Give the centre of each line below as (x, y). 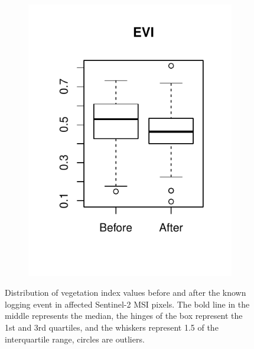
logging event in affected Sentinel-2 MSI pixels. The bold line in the (127, 304)
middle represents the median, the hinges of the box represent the (124, 316)
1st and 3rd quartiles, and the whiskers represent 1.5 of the (112, 327)
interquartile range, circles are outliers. (75, 339)
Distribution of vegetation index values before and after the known (126, 293)
